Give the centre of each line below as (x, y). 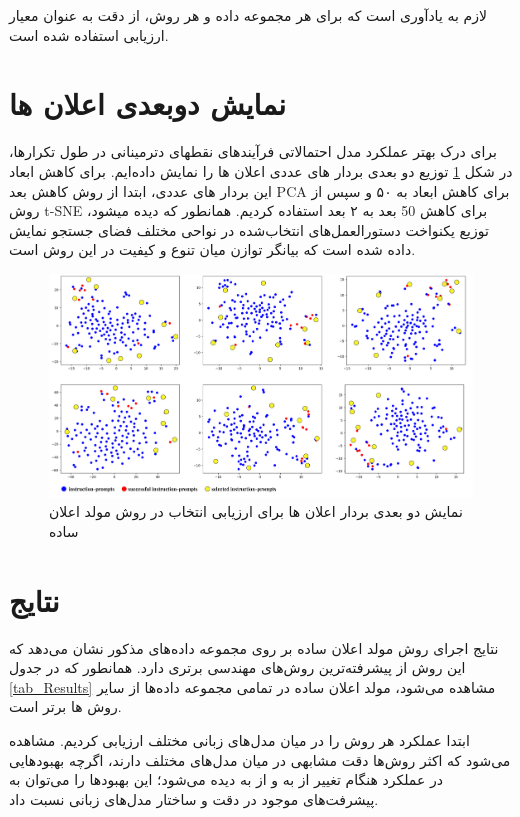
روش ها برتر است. (65, 706)
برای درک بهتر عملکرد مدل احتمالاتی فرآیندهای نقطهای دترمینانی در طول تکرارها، (253, 151)
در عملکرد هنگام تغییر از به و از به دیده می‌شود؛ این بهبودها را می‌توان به (226, 779)
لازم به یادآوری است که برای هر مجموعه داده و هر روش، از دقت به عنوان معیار (248, 15)
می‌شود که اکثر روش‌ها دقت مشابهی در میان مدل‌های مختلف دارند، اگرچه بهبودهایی (260, 759)
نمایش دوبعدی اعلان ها (148, 103)
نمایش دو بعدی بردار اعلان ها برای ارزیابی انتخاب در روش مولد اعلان (256, 511)
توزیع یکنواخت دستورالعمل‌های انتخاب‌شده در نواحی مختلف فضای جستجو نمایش (249, 229)
